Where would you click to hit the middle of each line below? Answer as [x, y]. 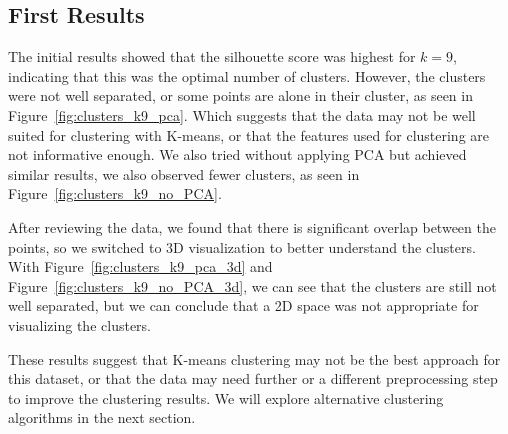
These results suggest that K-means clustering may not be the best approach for [254, 358]
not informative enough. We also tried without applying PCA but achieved [237, 154]
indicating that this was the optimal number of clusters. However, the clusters [247, 75]
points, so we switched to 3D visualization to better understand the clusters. [242, 246]
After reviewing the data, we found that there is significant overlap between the [252, 226]
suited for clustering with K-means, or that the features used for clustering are [249, 134]
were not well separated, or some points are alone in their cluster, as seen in [240, 95]
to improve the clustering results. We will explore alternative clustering [226, 397]
